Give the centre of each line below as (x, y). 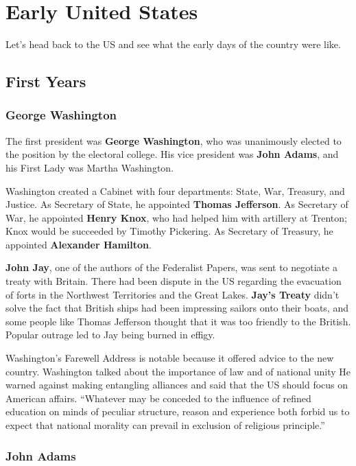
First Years (46, 81)
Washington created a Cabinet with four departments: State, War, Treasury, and (175, 190)
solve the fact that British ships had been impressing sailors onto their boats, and (177, 308)
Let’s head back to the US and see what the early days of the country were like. (173, 44)
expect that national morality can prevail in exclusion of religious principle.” (165, 425)
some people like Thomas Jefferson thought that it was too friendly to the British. (178, 321)
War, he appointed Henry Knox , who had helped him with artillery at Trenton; (176, 217)
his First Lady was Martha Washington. (90, 167)
